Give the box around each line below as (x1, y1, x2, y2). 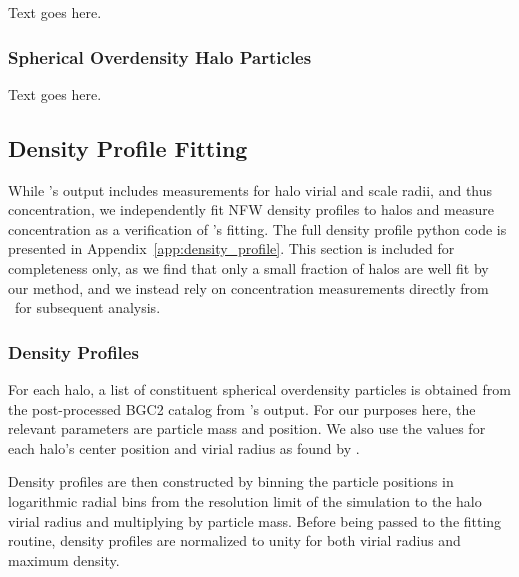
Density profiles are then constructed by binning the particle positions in (8, 471, 454, 492)
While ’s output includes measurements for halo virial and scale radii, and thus (8, 179, 493, 200)
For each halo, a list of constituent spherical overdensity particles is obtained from (8, 378, 511, 399)
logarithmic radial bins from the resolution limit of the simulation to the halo (8, 490, 482, 511)
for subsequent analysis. (14, 297, 161, 318)
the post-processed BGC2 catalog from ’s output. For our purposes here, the (8, 398, 476, 419)
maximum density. (8, 549, 120, 570)
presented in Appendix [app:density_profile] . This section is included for (8, 238, 455, 259)
